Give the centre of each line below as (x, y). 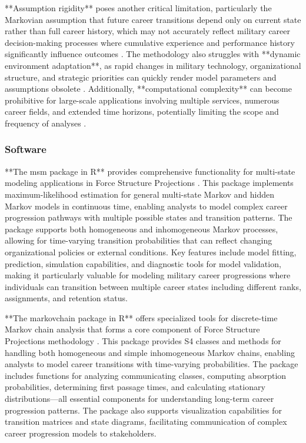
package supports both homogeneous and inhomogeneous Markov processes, (142, 229)
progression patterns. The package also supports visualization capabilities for (144, 410)
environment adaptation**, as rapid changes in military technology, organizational (153, 65)
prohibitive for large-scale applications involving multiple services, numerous (142, 100)
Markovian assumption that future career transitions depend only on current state (153, 19)
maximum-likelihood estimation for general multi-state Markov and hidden (140, 194)
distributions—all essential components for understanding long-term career (139, 399)
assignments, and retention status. (66, 298)
